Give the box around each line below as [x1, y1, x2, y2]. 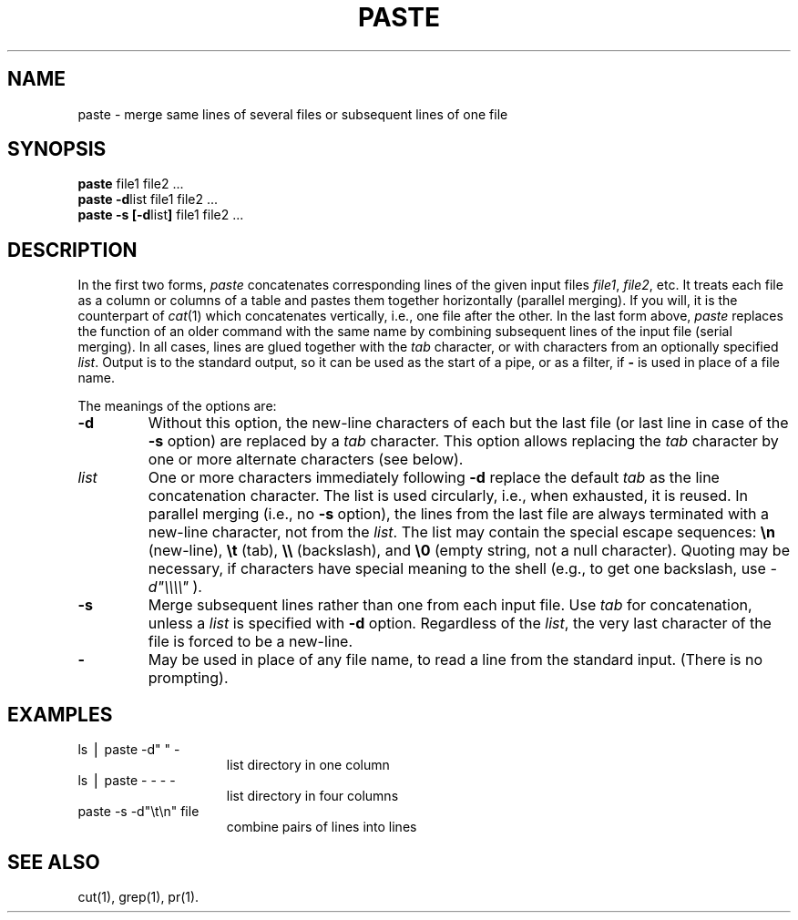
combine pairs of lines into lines [226, 819, 417, 835]
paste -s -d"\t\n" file [77, 803, 199, 820]
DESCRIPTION [7, 238, 138, 261]
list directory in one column [226, 757, 390, 773]
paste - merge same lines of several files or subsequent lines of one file [77, 106, 508, 122]
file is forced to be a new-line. [148, 632, 353, 651]
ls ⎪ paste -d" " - [77, 741, 180, 758]
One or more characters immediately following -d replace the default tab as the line [148, 468, 720, 487]
